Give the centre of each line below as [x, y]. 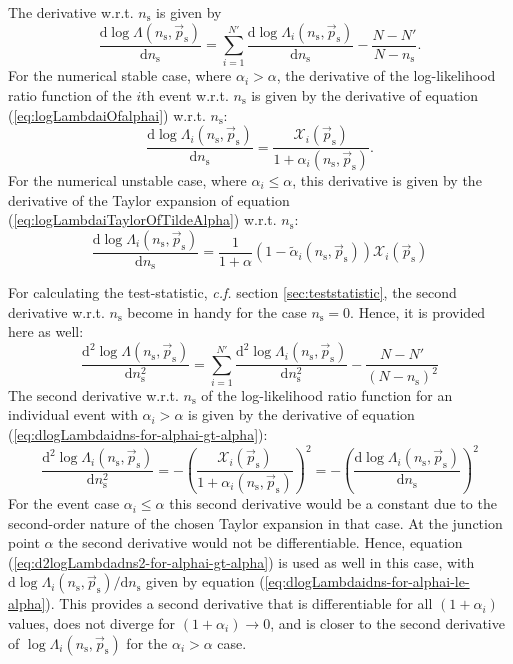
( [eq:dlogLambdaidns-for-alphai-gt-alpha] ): [138, 434]
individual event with [73, 414]
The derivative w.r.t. [71, 12]
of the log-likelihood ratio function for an [327, 394]
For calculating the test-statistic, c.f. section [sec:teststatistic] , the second [232, 292]
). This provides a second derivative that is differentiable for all [239, 603]
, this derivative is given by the [387, 180]
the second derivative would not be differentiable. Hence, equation [260, 542]
